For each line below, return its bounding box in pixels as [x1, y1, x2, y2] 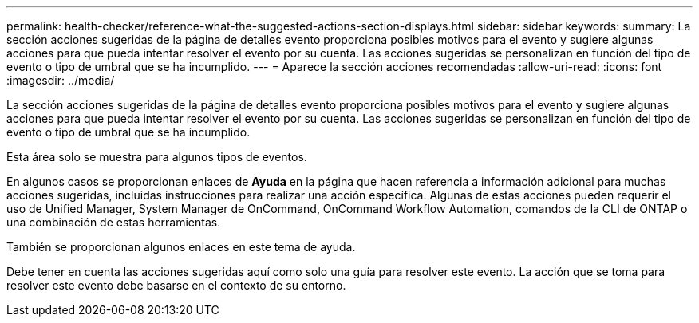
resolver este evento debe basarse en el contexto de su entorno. [6, 278, 346, 292]
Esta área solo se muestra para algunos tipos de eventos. [6, 150, 307, 163]
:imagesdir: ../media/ [6, 73, 115, 87]
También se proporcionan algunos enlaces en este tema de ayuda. [6, 240, 356, 254]
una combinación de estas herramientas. [6, 215, 221, 229]
